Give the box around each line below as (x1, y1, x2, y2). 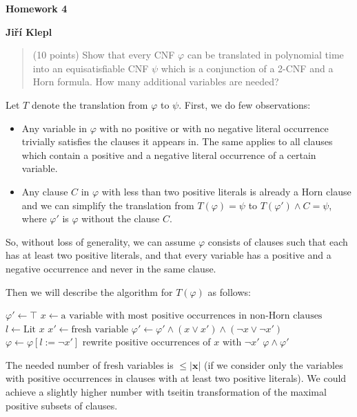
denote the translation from (31, 97, 148, 111)
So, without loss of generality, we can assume (6, 234, 196, 248)
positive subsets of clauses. (6, 398, 118, 412)
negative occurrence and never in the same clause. (6, 261, 216, 275)
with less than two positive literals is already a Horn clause (101, 184, 351, 198)
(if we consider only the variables (204, 357, 343, 372)
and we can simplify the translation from (21, 197, 194, 212)
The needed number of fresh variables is (6, 357, 174, 372)
